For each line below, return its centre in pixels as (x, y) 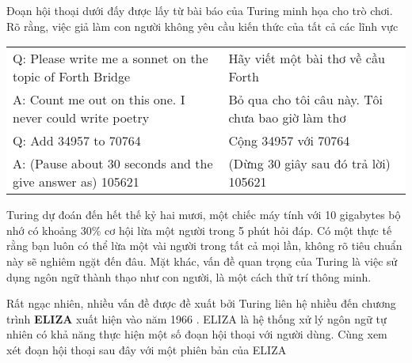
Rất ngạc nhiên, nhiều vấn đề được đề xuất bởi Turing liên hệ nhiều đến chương (201, 303)
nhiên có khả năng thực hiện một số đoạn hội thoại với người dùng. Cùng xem (197, 334)
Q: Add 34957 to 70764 (77, 141)
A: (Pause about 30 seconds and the (113, 164)
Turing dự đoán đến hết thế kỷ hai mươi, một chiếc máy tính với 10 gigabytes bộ (204, 215)
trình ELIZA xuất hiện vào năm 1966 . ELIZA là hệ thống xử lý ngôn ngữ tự (196, 318)
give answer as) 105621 (76, 182)
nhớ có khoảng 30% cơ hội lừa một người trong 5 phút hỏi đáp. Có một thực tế (199, 230)
